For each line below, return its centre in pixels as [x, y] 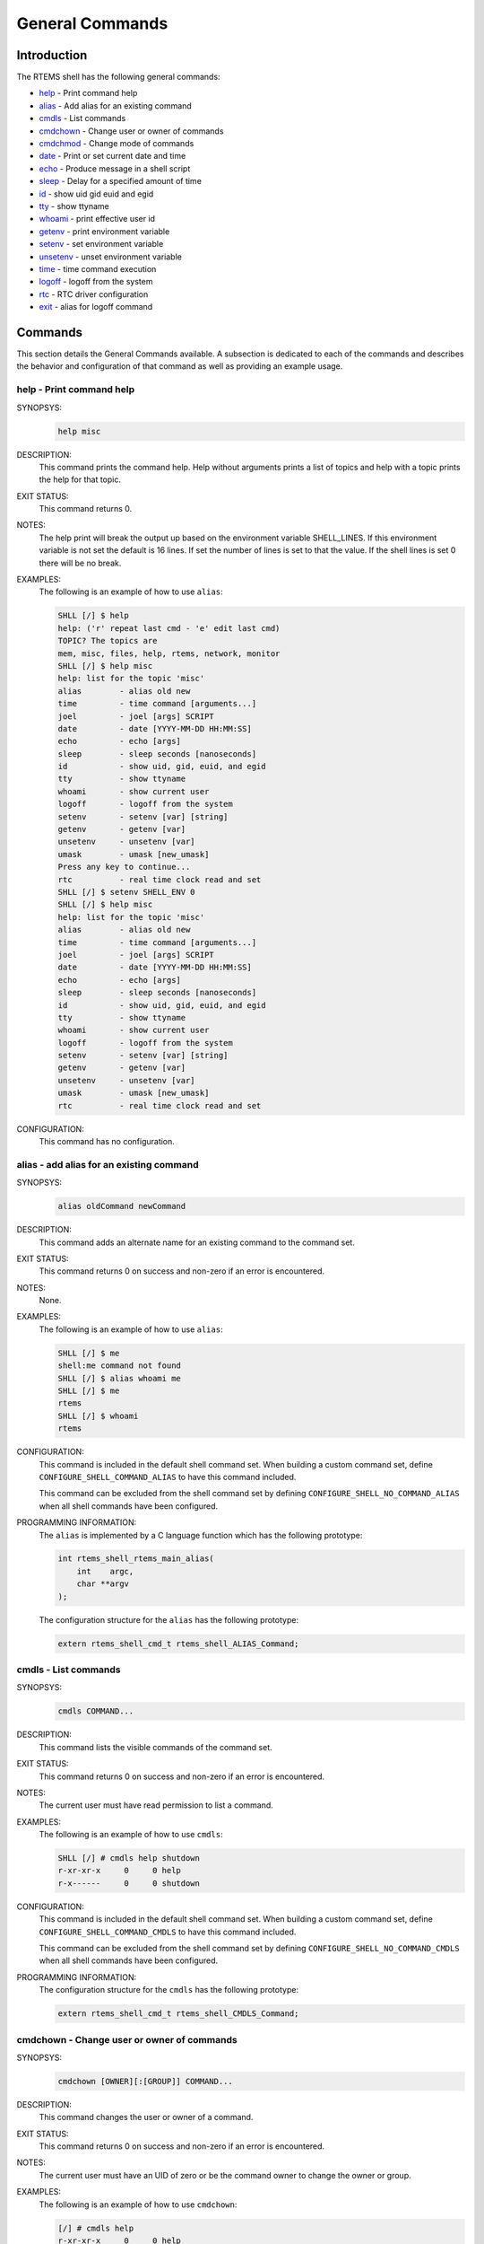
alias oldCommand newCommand [122, 1206]
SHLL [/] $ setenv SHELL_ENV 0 [127, 892]
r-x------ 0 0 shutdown [129, 1883]
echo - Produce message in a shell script [115, 168]
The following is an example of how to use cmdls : [131, 1835]
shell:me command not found [119, 1366]
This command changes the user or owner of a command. [146, 2117]
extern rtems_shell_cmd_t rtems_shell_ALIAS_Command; [178, 1644]
